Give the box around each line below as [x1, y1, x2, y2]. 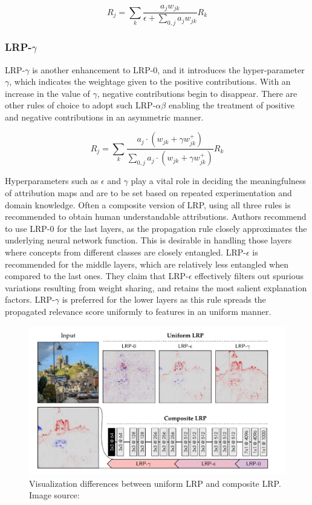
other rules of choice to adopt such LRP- [5, 99, 156, 111]
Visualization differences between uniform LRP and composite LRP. [29, 477, 281, 489]
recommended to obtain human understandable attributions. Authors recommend [5, 210, 307, 223]
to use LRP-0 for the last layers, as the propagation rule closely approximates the [5, 222, 307, 234]
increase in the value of [5, 87, 90, 99]
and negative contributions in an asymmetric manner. [5, 110, 204, 123]
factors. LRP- [5, 293, 55, 306]
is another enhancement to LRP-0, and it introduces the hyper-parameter [32, 63, 305, 76]
